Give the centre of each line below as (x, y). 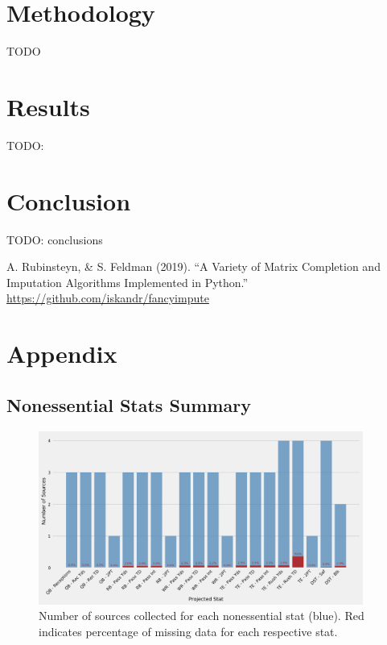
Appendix (62, 354)
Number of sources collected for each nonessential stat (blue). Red (202, 616)
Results (48, 106)
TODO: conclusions (55, 239)
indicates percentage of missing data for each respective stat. (188, 631)
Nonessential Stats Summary (129, 404)
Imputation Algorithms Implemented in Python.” (128, 282)
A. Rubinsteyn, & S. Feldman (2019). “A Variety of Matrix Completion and (193, 266)
